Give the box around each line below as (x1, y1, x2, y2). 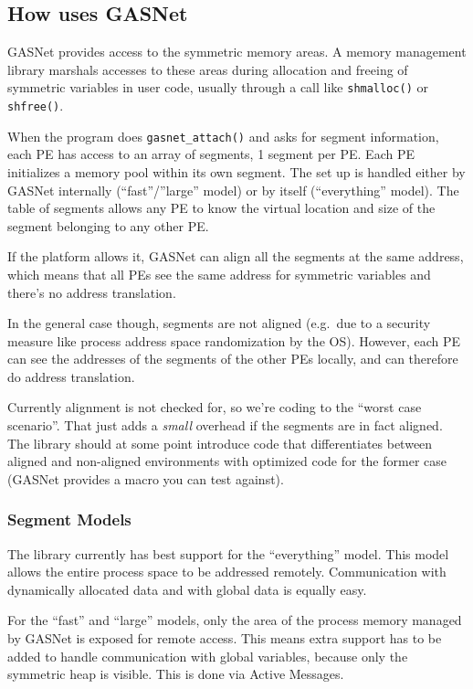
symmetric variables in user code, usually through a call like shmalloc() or (7, 78, 428, 97)
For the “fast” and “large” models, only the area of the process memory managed (7, 610, 462, 630)
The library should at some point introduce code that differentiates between (7, 433, 433, 452)
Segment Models (7, 508, 131, 531)
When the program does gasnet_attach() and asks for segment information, (7, 126, 439, 145)
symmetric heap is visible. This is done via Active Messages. (7, 664, 344, 684)
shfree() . (7, 96, 64, 115)
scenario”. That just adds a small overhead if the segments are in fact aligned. (7, 416, 443, 435)
